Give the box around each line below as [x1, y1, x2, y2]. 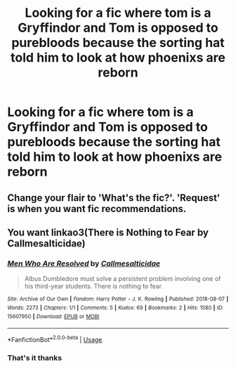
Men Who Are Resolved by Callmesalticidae [7, 258, 160, 268]
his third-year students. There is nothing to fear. [24, 282, 164, 291]
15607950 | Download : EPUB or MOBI [7, 313, 100, 320]
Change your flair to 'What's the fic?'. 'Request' [7, 192, 221, 204]
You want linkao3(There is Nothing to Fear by [7, 226, 209, 238]
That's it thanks [7, 353, 62, 362]
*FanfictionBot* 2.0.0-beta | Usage [7, 334, 103, 343]
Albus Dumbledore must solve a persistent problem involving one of [24, 275, 221, 283]
